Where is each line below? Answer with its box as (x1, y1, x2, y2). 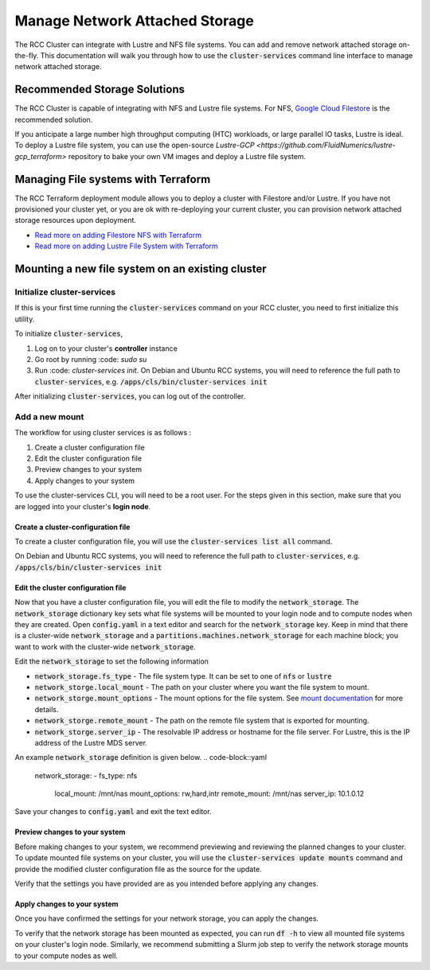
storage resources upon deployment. (14, 216, 137, 225)
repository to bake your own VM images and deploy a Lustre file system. (68, 151, 307, 161)
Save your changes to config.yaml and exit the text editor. (14, 807, 212, 816)
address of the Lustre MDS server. (34, 738, 147, 747)
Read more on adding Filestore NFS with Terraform (34, 230, 202, 240)
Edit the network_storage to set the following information (14, 656, 209, 666)
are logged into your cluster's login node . (14, 501, 151, 511)
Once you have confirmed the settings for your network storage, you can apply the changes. (14, 914, 319, 923)
